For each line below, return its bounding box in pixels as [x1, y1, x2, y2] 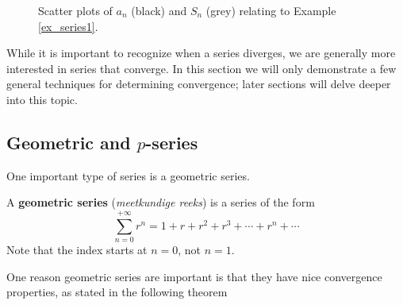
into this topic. [6, 91, 78, 107]
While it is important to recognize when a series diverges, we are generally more [6, 44, 396, 61]
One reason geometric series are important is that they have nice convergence [6, 268, 382, 284]
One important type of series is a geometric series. [6, 167, 250, 183]
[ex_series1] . [38, 17, 98, 34]
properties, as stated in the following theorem [6, 284, 228, 300]
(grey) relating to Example [205, 2, 336, 18]
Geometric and [6, 129, 131, 154]
